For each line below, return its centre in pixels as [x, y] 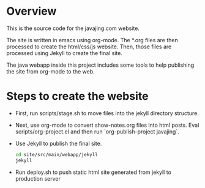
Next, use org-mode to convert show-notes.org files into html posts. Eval [107, 125]
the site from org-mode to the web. [50, 71]
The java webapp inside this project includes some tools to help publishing [100, 65]
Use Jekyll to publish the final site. [58, 143]
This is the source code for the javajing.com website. [73, 28]
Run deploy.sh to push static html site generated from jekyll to [93, 172]
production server [38, 178]
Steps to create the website [77, 96]
